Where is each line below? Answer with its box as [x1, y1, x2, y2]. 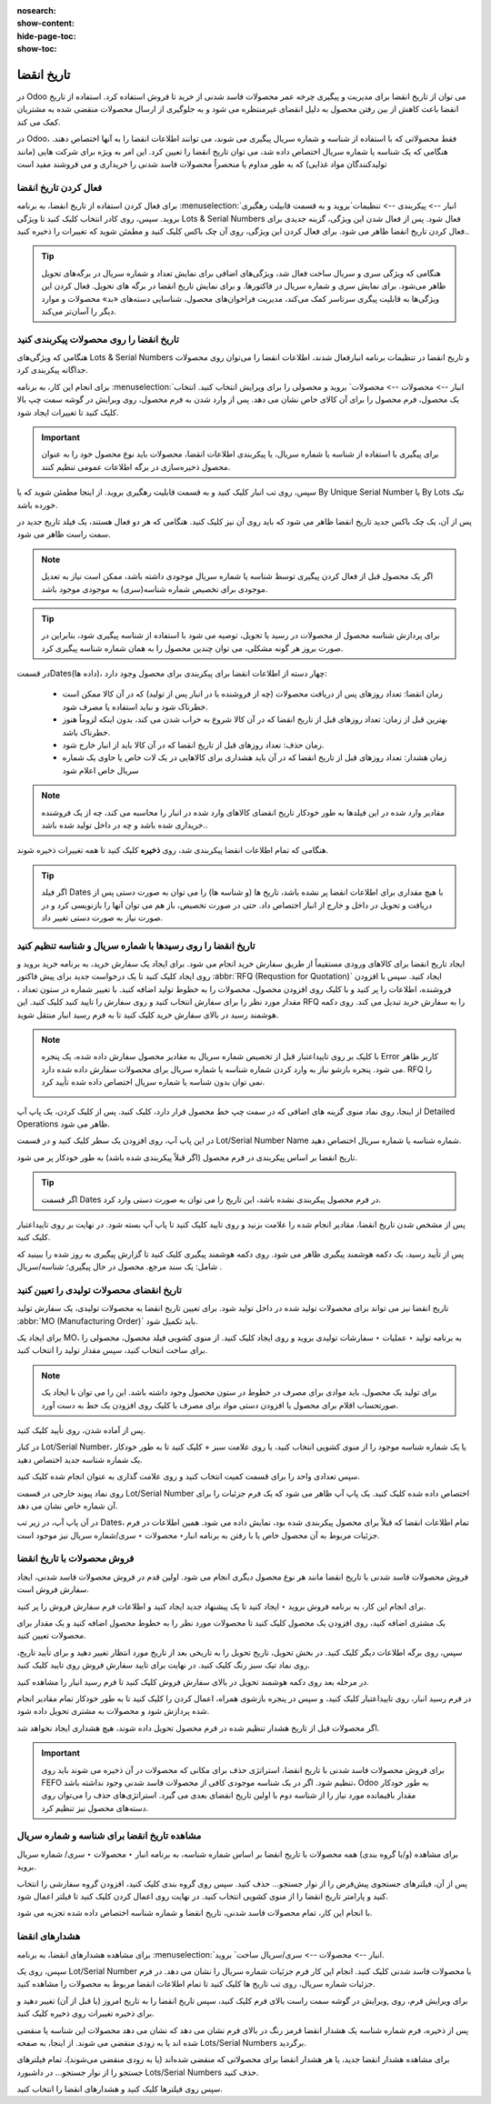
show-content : [16, 18, 75, 29]
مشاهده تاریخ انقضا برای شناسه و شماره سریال [16, 1829, 202, 1842]
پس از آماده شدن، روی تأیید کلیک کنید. [16, 1424, 145, 1436]
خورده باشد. [16, 499, 58, 510]
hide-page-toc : [16, 30, 76, 41]
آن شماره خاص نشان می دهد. [16, 1500, 118, 1511]
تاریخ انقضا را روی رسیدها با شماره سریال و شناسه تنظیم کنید [16, 939, 256, 952]
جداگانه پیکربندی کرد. [16, 365, 88, 376]
